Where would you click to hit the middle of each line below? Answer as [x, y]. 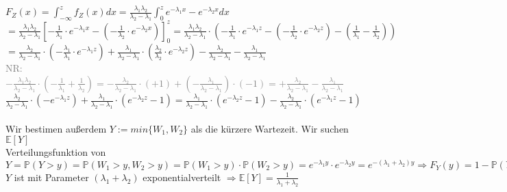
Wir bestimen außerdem [56, 128]
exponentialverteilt [182, 177]
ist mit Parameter [51, 177]
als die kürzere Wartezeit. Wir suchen [270, 128]
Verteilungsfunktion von [56, 152]
